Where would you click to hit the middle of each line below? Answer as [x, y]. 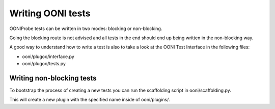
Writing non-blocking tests [53, 78]
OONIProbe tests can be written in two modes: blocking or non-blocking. [86, 29]
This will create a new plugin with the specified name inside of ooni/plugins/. [90, 100]
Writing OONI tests [50, 13]
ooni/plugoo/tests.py [44, 64]
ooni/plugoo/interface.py [48, 57]
